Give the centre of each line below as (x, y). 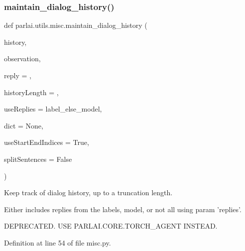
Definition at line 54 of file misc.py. (58, 242)
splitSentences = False (38, 159)
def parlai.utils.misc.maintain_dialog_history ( (76, 25)
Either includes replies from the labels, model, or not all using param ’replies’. (123, 209)
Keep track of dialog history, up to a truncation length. (88, 192)
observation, (22, 59)
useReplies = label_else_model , (53, 109)
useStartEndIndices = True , (47, 142)
